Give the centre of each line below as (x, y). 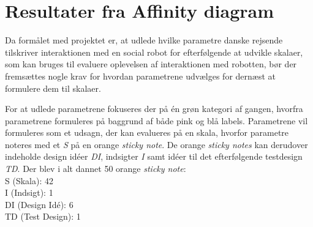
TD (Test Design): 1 (43, 216)
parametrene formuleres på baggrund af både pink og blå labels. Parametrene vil (156, 120)
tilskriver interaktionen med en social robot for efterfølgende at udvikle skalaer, (154, 52)
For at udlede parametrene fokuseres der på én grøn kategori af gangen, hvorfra (154, 109)
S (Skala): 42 (29, 180)
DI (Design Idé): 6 (39, 204)
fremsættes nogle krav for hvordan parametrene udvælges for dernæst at (141, 76)
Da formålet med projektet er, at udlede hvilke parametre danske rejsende (144, 40)
